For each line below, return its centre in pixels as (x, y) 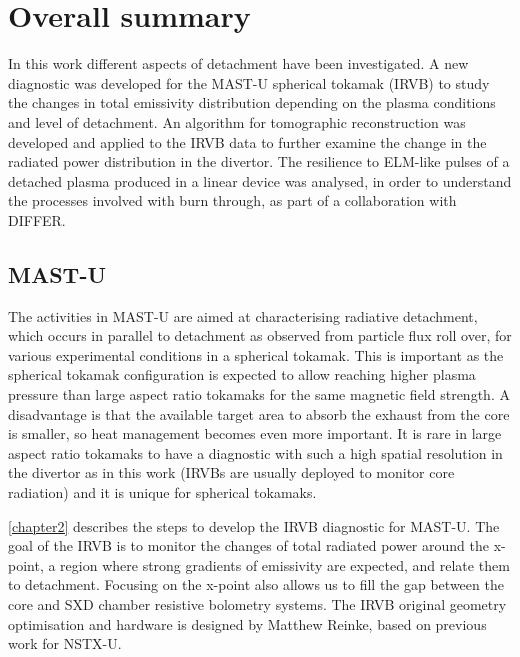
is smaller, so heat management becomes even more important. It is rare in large (255, 433)
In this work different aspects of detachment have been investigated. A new (238, 63)
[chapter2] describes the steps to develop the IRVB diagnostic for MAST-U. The (254, 525)
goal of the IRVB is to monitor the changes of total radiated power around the (248, 545)
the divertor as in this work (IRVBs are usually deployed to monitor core (231, 472)
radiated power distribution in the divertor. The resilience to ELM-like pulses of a (259, 161)
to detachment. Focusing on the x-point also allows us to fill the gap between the (256, 584)
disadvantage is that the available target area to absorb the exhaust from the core (259, 413)
